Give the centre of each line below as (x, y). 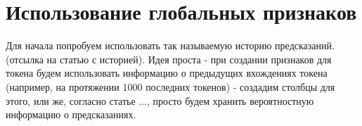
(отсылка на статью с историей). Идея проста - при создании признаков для (169, 59)
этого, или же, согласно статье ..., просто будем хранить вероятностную (160, 100)
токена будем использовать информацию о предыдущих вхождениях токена (167, 73)
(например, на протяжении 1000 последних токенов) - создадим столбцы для (170, 86)
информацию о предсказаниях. (71, 114)
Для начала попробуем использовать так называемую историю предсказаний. (170, 45)
